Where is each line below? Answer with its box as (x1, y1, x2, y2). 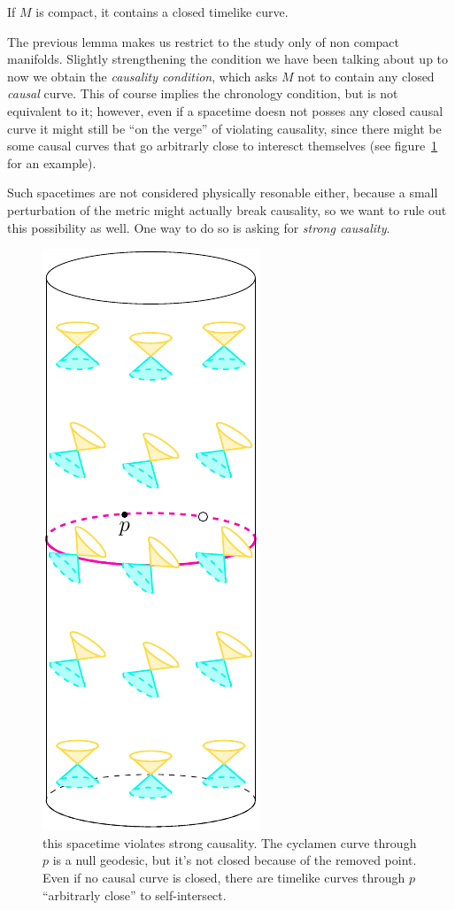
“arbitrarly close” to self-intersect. (42, 885, 227, 904)
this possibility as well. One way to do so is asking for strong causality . (7, 218, 390, 236)
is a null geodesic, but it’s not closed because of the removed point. (52, 851, 417, 869)
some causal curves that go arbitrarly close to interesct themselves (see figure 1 (7, 136, 438, 155)
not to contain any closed (297, 66, 435, 85)
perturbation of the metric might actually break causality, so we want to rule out (7, 200, 447, 219)
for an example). (7, 153, 96, 172)
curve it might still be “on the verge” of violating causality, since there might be (7, 119, 442, 137)
